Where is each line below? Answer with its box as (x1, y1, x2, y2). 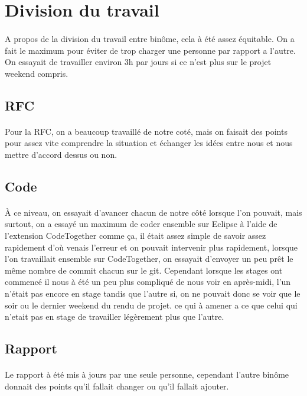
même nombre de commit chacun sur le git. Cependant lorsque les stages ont (5, 264, 283, 276)
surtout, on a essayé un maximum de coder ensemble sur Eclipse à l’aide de (5, 218, 277, 230)
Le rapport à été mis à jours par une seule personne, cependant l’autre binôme (5, 368, 289, 381)
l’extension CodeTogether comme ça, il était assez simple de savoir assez (5, 229, 266, 242)
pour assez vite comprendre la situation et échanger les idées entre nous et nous (5, 137, 293, 149)
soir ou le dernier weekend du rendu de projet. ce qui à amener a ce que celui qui (5, 298, 298, 311)
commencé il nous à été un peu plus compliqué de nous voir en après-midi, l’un (5, 275, 291, 288)
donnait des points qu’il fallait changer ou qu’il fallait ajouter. (5, 379, 229, 392)
